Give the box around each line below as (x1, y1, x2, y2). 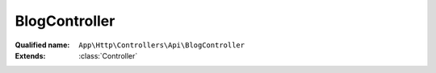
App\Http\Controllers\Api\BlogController (78, 40, 245, 50)
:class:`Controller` (78, 51, 138, 60)
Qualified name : (15, 40, 70, 50)
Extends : (15, 51, 46, 60)
